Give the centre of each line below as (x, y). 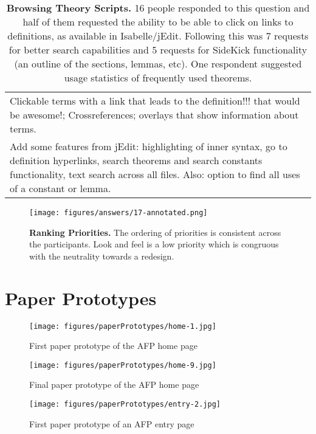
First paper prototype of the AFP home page (113, 346)
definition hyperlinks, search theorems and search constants (136, 160)
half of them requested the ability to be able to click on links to (158, 22)
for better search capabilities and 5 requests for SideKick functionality (158, 50)
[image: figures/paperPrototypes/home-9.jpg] (123, 365)
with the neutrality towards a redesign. (102, 256)
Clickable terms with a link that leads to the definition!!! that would (155, 101)
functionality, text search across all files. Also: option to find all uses (155, 174)
